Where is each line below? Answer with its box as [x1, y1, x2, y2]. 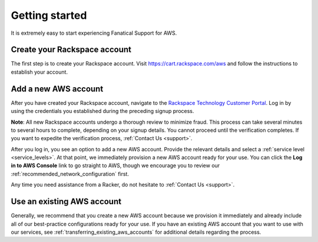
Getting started [11, 9, 87, 22]
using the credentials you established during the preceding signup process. [11, 108, 194, 115]
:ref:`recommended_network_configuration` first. [11, 170, 130, 177]
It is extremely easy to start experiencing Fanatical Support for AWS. [11, 29, 177, 37]
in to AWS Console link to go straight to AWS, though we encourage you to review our [11, 162, 220, 169]
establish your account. [11, 68, 68, 75]
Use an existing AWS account [11, 197, 122, 207]
